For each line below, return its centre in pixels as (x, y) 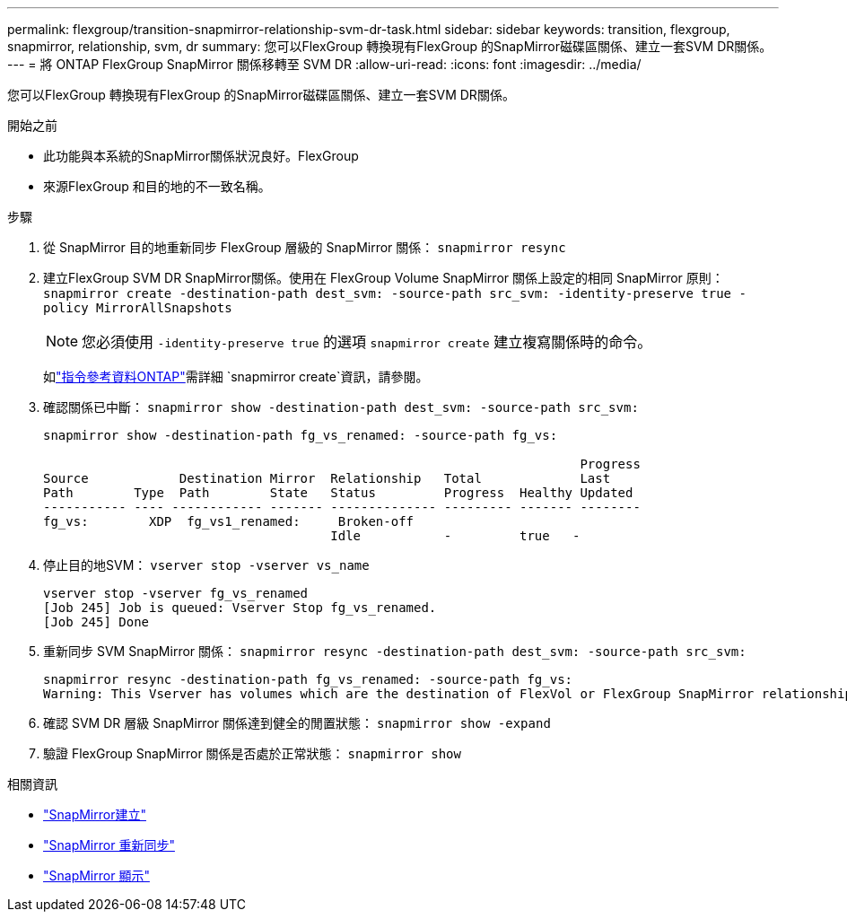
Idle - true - (455, 536)
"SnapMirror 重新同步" (109, 845)
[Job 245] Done (96, 622)
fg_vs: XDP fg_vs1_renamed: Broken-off (229, 521)
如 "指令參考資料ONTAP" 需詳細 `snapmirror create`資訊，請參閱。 (236, 376)
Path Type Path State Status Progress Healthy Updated (338, 493)
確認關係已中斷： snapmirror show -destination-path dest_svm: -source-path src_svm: (341, 407)
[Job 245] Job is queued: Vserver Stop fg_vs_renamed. (240, 608)
